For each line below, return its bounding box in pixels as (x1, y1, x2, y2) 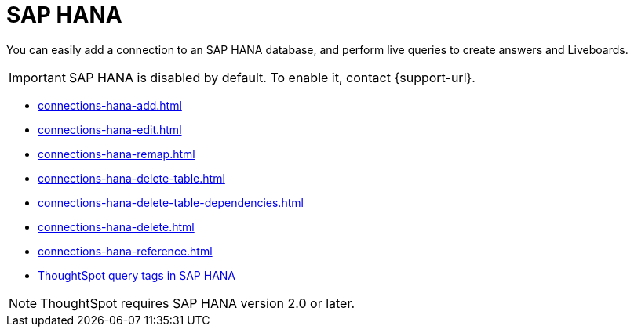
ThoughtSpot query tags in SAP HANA (38, 268, 236, 282)
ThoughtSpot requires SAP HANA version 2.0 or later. (40, 295, 355, 311)
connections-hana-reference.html (38, 244, 213, 258)
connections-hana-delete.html (38, 219, 195, 233)
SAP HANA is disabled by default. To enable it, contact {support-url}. (68, 69, 475, 85)
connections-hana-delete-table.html (38, 171, 225, 185)
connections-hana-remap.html (38, 147, 195, 161)
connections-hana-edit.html (38, 122, 182, 136)
